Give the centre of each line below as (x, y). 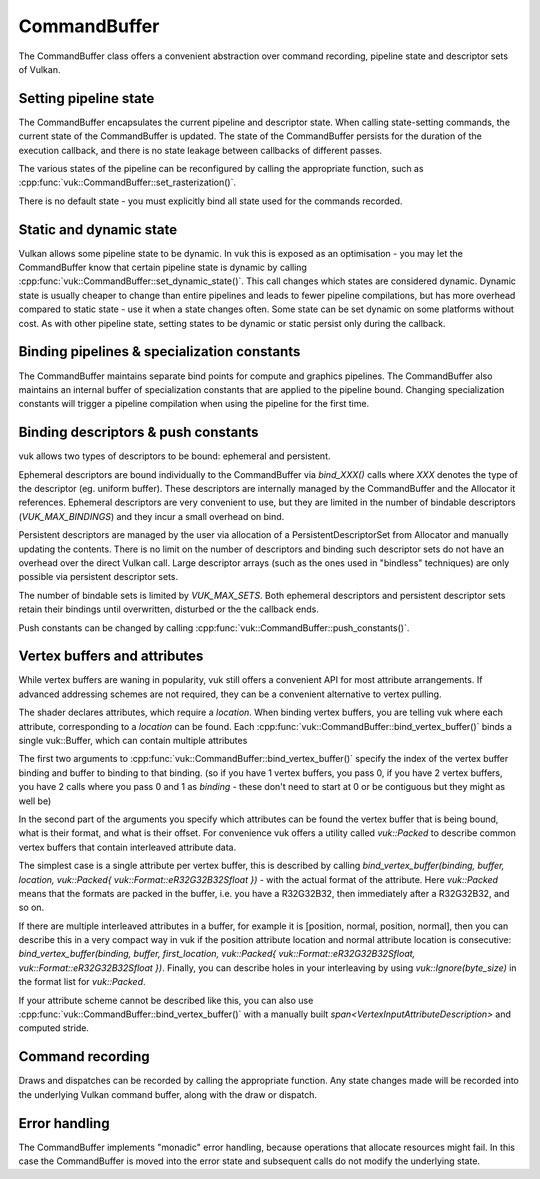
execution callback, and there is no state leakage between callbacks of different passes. (200, 150)
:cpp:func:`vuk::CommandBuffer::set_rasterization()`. (127, 182)
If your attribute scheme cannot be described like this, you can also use (166, 1000)
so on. (31, 907)
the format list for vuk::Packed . (82, 982)
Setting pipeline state (86, 98)
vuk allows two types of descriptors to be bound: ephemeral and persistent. (174, 456)
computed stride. (54, 1028)
